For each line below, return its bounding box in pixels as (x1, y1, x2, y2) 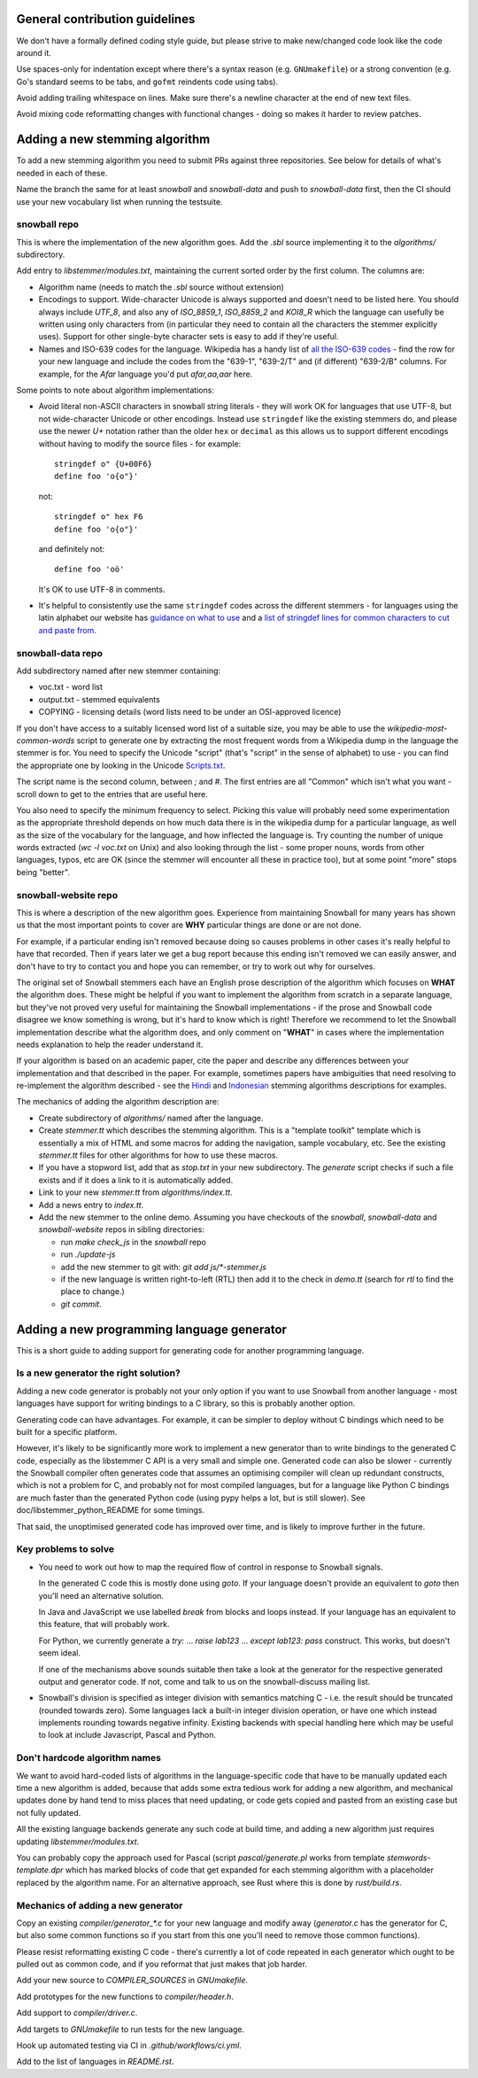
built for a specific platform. (16, 1426, 118, 1437)
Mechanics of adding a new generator (16, 1899, 183, 1911)
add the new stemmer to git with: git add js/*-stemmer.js (60, 1261, 267, 1272)
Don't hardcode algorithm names (16, 1752, 161, 1764)
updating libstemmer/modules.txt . (16, 1836, 140, 1847)
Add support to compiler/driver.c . (16, 2007, 138, 2019)
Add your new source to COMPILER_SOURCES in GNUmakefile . (16, 1975, 248, 1986)
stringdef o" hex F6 (54, 512, 143, 522)
